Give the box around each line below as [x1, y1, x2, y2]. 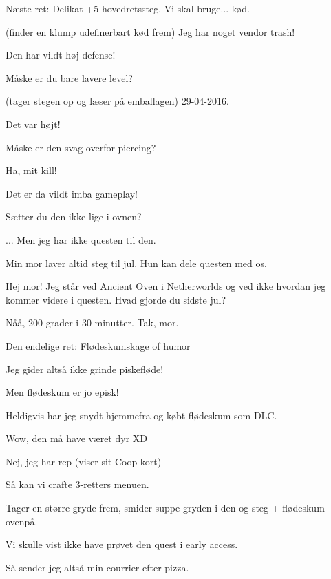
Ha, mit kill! [6, 163, 57, 178]
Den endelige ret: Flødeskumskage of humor [6, 338, 191, 352]
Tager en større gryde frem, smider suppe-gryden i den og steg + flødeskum [6, 501, 325, 515]
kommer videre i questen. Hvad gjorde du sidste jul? [6, 292, 226, 306]
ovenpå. [6, 514, 38, 528]
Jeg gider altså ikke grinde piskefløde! [6, 361, 164, 376]
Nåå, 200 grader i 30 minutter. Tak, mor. [6, 315, 179, 330]
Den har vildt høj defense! [6, 48, 116, 62]
